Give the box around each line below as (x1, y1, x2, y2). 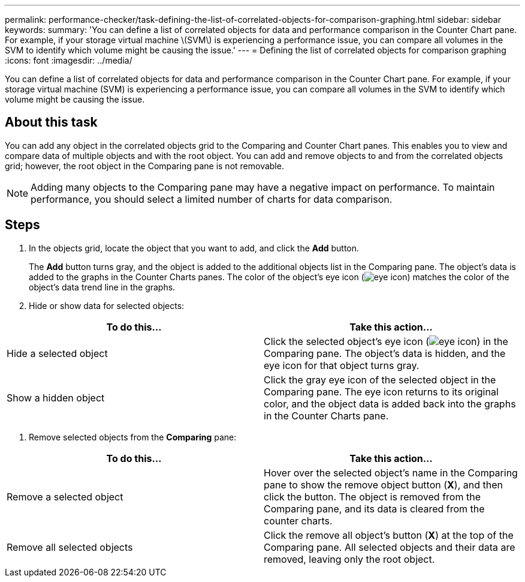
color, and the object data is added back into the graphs (264, 397, 516, 410)
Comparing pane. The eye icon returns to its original (264, 385, 499, 398)
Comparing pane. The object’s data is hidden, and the (264, 347, 506, 359)
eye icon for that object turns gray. (264, 359, 420, 371)
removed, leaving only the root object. (264, 553, 435, 565)
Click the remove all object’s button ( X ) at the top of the (264, 529, 514, 541)
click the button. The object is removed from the (264, 490, 481, 503)
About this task (5, 115, 98, 130)
